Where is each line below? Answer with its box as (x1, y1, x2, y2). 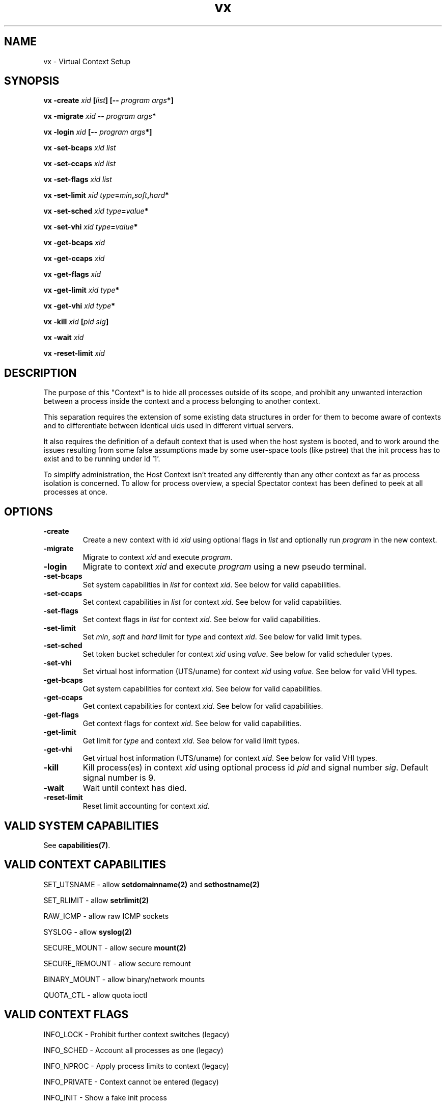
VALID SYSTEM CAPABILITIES (4, 819, 159, 832)
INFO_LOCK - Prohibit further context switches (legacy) (43, 1030, 230, 1039)
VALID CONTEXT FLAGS (4, 1008, 129, 1021)
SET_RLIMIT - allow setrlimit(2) (43, 895, 149, 905)
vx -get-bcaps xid (43, 238, 105, 247)
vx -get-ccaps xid (43, 254, 105, 263)
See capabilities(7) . (43, 840, 110, 850)
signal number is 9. (82, 773, 156, 783)
